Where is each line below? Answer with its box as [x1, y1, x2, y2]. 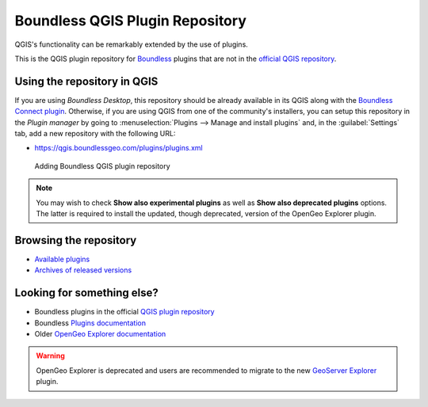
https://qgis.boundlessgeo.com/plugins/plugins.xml [34, 143, 203, 153]
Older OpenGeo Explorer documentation [34, 329, 166, 338]
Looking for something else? [14, 286, 159, 300]
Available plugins [34, 254, 90, 264]
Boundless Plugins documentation [34, 318, 147, 328]
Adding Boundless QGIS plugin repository [34, 161, 170, 170]
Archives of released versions [34, 265, 132, 275]
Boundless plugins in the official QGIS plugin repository [34, 307, 215, 317]
